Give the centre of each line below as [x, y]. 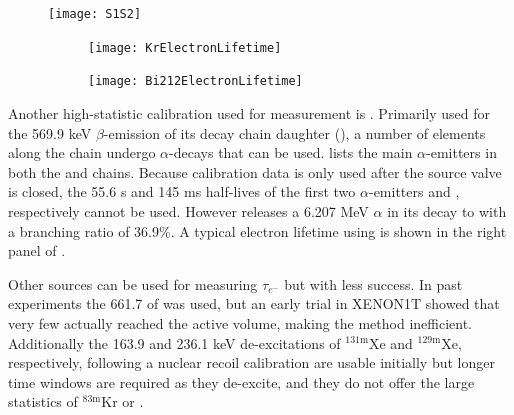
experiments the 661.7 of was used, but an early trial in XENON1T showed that [254, 303]
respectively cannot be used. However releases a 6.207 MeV [188, 210]
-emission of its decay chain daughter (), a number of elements [294, 132]
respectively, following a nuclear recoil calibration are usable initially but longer [251, 362]
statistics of [43, 401]
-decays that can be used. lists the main [291, 152]
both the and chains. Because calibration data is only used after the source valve [255, 171]
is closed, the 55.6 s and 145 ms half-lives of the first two [182, 191]
